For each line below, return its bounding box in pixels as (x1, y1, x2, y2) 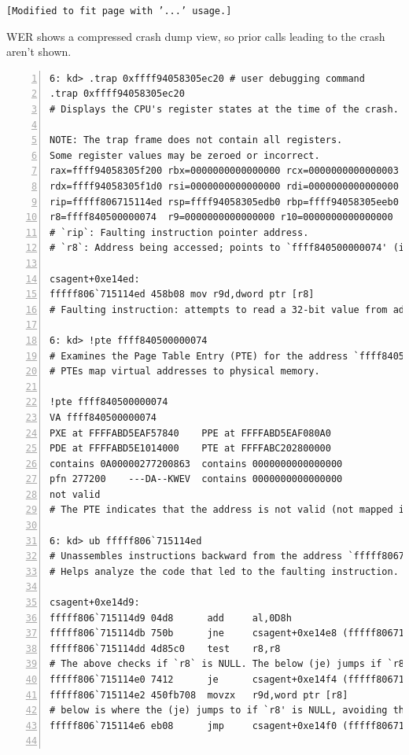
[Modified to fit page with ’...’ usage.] (6, 6, 232, 17)
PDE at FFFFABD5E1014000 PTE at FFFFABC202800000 (50, 443, 331, 455)
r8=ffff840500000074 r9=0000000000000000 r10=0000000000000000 (50, 212, 393, 223)
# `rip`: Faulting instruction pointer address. (50, 226, 309, 238)
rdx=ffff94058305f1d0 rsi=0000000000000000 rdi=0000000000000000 (50, 181, 399, 192)
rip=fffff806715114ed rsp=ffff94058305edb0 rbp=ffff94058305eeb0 (50, 196, 399, 208)
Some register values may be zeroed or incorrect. (50, 149, 320, 161)
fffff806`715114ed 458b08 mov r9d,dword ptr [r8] (50, 289, 315, 300)
